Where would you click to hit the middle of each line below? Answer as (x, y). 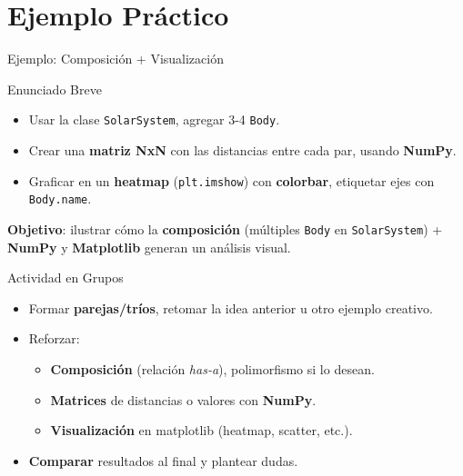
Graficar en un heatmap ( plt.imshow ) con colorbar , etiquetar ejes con (231, 180)
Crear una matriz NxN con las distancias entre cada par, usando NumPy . (242, 149)
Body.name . (60, 198)
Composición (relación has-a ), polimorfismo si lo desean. (212, 368)
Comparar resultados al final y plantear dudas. (163, 460)
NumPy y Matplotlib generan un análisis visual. (149, 247)
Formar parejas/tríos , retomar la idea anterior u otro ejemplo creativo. (231, 307)
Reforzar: (54, 338)
